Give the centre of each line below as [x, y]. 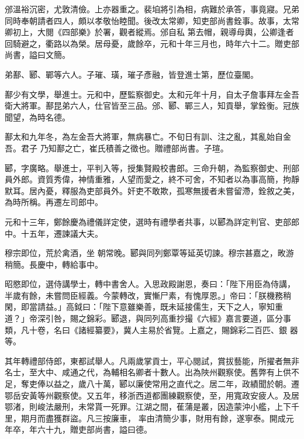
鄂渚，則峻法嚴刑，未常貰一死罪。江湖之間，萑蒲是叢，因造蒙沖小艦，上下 [148, 407]
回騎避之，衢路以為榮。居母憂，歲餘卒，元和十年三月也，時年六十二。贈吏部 [152, 43]
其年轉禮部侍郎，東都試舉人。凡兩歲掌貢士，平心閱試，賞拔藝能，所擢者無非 [152, 360]
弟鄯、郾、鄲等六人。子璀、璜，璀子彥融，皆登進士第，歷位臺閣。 [132, 74]
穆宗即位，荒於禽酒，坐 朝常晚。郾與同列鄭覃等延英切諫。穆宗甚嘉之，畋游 [149, 253]
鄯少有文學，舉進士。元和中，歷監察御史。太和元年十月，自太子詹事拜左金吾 [152, 94]
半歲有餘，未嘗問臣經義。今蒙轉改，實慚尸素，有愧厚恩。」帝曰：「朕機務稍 [148, 295]
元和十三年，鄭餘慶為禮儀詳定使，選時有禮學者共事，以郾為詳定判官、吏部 [148, 221]
